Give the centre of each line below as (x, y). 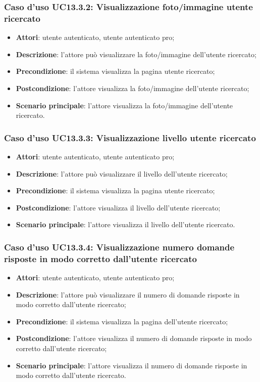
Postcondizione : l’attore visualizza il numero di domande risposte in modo (134, 338)
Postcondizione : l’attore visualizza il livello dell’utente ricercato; (118, 207)
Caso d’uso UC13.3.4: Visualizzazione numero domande (119, 247)
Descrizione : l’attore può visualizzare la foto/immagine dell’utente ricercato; (136, 54)
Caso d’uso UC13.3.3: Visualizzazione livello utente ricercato (130, 137)
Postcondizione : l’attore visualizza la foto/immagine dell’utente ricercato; (133, 88)
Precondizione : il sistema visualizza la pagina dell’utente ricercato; (122, 321)
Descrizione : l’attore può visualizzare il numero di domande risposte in (128, 294)
